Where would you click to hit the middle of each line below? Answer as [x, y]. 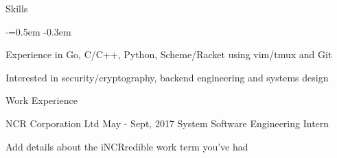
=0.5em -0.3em [39, 31]
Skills [17, 8]
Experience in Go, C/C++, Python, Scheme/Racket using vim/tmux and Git [169, 54]
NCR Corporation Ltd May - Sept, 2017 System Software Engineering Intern [167, 123]
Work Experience [42, 100]
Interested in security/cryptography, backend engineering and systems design [167, 77]
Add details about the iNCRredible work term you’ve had [127, 146]
